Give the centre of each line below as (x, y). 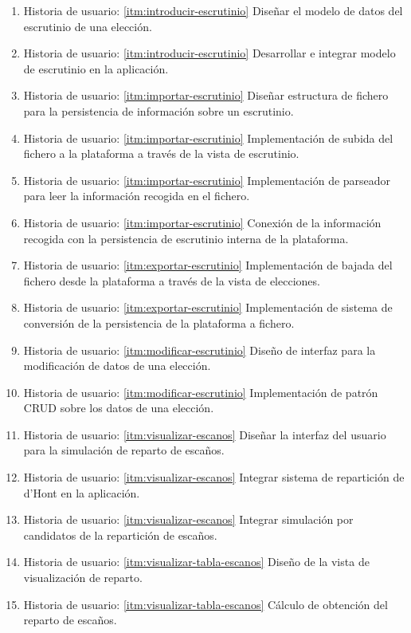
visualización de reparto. (83, 578)
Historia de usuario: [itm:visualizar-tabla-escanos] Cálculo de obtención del (205, 604)
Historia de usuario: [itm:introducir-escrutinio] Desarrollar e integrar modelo (209, 53)
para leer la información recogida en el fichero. (137, 196)
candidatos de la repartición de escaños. (120, 535)
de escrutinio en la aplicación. (96, 68)
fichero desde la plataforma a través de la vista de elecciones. (172, 280)
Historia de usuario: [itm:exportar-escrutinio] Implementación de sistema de (208, 307)
